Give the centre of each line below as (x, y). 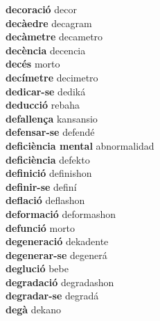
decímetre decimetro (52, 77)
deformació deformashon (61, 213)
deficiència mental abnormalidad (80, 145)
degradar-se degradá (52, 296)
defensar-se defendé (50, 132)
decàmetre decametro (54, 37)
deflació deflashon (45, 200)
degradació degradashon (60, 282)
